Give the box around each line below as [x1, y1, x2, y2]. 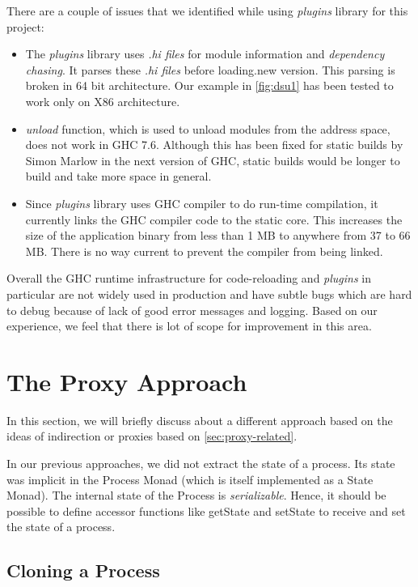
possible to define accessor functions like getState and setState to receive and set [6, 502, 406, 519]
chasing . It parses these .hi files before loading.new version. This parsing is [25, 61, 395, 78]
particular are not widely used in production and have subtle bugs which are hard [6, 285, 412, 302]
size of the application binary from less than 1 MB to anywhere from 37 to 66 [25, 227, 411, 244]
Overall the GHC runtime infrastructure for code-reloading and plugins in [6, 270, 372, 287]
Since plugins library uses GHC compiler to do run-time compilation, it [25, 194, 378, 211]
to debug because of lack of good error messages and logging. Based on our [6, 301, 378, 318]
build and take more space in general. [25, 168, 212, 185]
